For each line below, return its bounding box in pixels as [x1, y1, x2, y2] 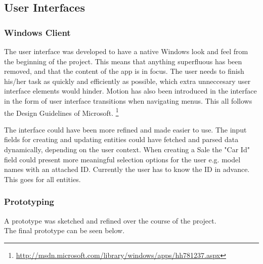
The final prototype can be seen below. [4, 225, 125, 236]
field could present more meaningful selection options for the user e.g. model [4, 154, 241, 164]
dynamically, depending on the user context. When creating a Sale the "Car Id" [4, 144, 250, 154]
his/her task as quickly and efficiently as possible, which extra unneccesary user [4, 75, 251, 86]
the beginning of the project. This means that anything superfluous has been [4, 56, 242, 66]
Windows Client [4, 26, 71, 38]
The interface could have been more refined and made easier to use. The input [4, 124, 247, 135]
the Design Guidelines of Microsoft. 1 [4, 106, 119, 118]
